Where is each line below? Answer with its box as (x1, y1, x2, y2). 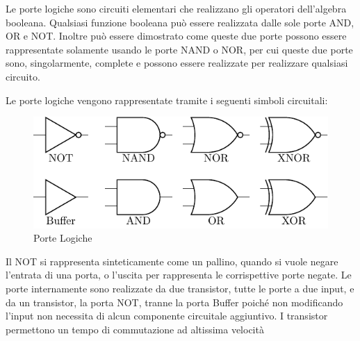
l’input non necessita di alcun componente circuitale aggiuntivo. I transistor (6, 308, 328, 323)
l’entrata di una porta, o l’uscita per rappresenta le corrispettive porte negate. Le (6, 267, 352, 282)
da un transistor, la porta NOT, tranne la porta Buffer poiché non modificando (6, 294, 343, 309)
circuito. (6, 69, 40, 83)
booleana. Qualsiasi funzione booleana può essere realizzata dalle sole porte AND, (6, 15, 354, 29)
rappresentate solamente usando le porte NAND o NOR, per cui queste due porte (6, 42, 353, 56)
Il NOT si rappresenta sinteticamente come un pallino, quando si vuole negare (6, 253, 338, 268)
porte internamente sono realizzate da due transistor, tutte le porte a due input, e (6, 281, 354, 296)
